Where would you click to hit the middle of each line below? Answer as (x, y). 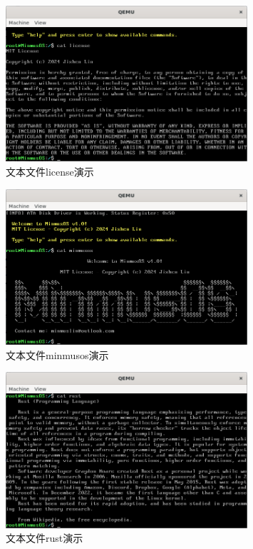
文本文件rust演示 (45, 538)
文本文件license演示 (50, 172)
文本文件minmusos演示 (57, 354)
